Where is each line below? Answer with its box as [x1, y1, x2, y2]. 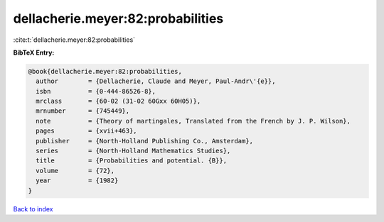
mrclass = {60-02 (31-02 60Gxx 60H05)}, [36, 97, 201, 106]
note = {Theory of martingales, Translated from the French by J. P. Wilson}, [36, 117, 351, 125]
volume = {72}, [36, 167, 115, 174]
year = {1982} [36, 177, 119, 184]
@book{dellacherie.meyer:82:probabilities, [28, 67, 183, 75]
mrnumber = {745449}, [36, 107, 130, 115]
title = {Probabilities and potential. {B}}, [36, 157, 228, 165]
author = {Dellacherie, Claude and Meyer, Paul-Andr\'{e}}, [36, 77, 276, 85]
